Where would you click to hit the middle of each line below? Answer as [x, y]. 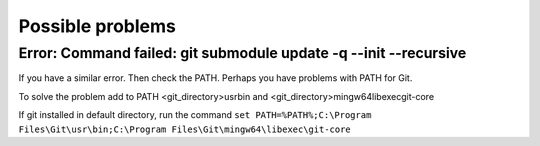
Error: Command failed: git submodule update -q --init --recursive [242, 53]
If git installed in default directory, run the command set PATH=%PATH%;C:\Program [195, 115]
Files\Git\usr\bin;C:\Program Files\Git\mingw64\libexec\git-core [185, 129]
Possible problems [97, 26]
